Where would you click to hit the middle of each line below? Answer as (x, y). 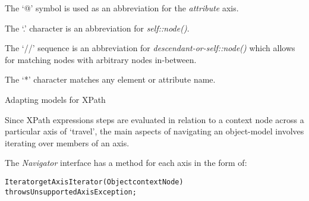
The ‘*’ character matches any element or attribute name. (110, 79)
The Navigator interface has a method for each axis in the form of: (126, 163)
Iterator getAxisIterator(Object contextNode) (94, 182)
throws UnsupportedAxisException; (71, 192)
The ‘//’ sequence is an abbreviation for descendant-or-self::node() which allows (150, 48)
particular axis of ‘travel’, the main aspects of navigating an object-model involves (154, 131)
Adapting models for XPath (55, 99)
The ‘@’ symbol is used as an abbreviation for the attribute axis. (122, 8)
